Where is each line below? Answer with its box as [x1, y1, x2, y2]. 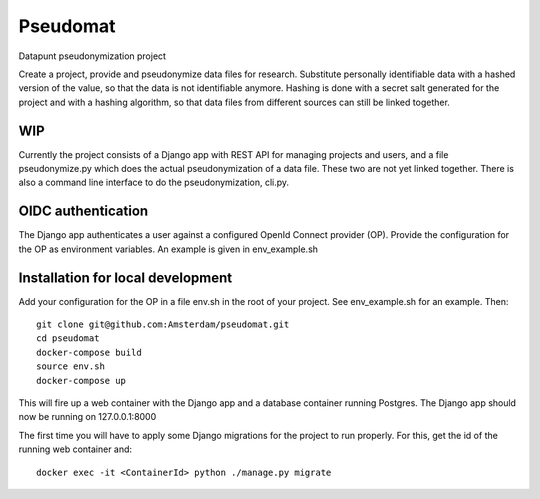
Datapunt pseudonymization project [18, 50, 167, 62]
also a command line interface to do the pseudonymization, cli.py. [18, 176, 290, 189]
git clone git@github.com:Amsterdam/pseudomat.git [36, 319, 290, 330]
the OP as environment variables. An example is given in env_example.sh [18, 243, 319, 255]
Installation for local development [18, 269, 233, 286]
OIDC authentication [18, 203, 149, 220]
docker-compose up [36, 375, 127, 386]
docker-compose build [36, 346, 142, 358]
